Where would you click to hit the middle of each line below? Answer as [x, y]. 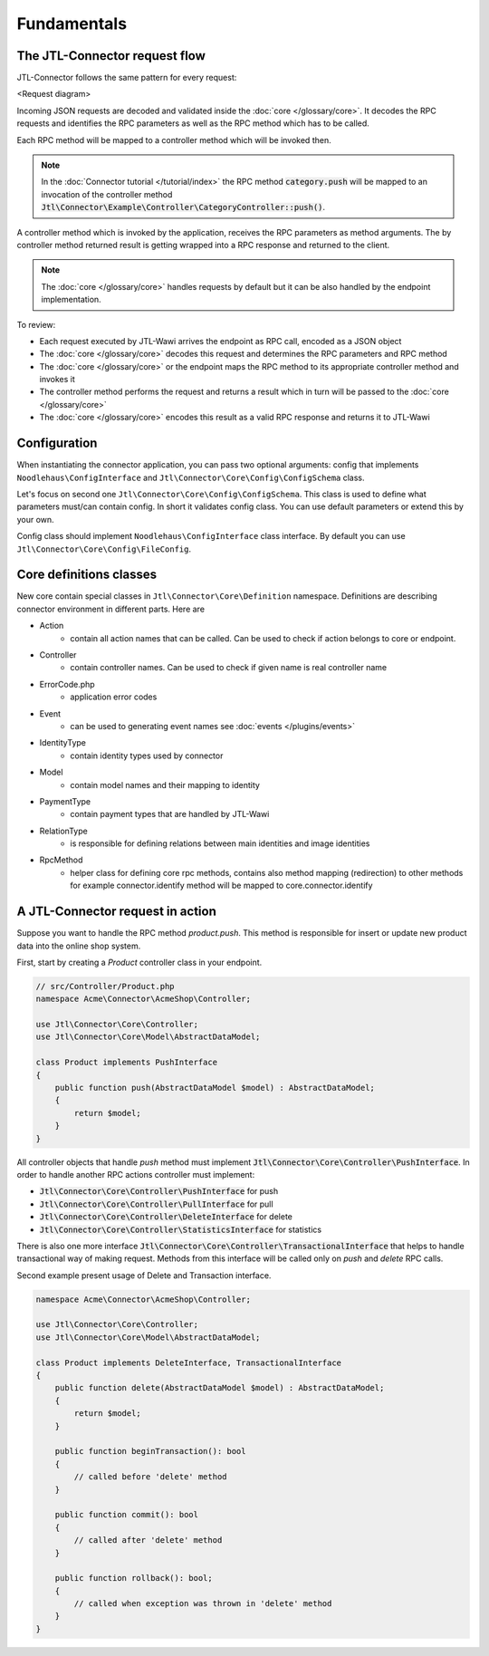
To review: [36, 324]
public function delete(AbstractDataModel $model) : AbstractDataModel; [220, 1388]
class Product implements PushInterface [126, 1063]
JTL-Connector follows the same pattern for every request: [127, 78]
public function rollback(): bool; [134, 1578]
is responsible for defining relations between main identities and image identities [220, 843]
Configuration [57, 443]
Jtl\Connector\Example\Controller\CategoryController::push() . [183, 207]
